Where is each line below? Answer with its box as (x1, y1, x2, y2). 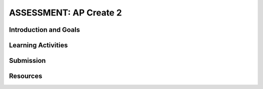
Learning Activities (9, 41, 68, 49)
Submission (9, 57, 46, 65)
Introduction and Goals (9, 26, 80, 34)
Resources (9, 72, 42, 80)
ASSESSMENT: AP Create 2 (9, 7, 122, 18)
